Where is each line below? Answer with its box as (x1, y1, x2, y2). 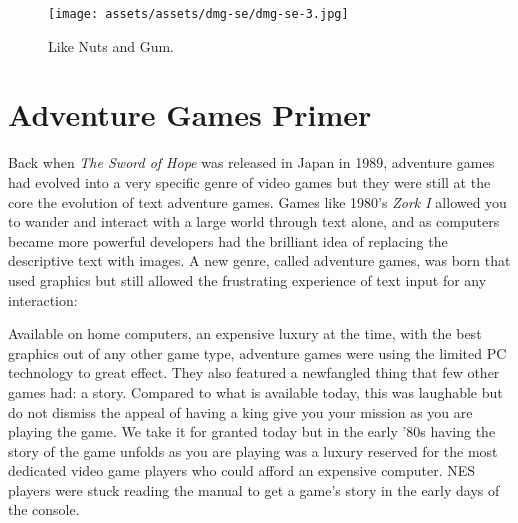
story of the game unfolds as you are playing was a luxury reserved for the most (8, 440, 498, 461)
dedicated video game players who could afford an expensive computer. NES (8, 460, 476, 481)
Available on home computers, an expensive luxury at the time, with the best (8, 323, 482, 344)
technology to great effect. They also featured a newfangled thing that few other (8, 362, 500, 383)
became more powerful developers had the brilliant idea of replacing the (8, 230, 448, 251)
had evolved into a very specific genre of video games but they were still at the (8, 171, 491, 192)
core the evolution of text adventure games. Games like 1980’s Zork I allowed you (8, 191, 507, 212)
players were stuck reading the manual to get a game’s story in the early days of (8, 479, 500, 500)
